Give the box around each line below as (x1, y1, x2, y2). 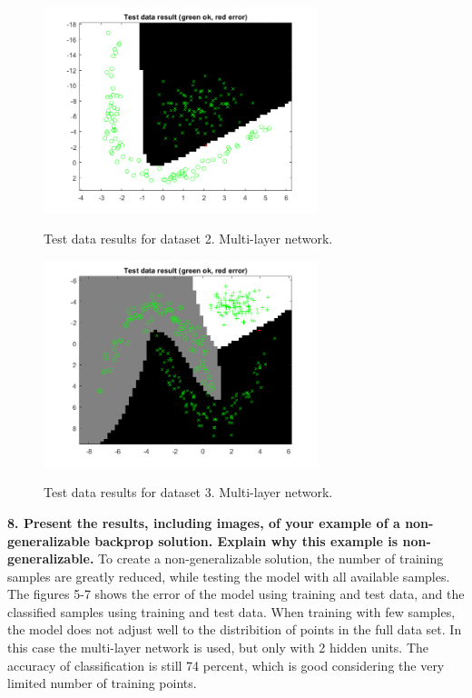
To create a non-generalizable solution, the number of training (98, 549, 444, 568)
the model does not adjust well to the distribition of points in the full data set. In (7, 620, 462, 639)
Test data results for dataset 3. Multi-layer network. (44, 483, 333, 502)
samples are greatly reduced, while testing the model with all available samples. (7, 566, 450, 585)
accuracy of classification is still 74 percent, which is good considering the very (7, 655, 445, 674)
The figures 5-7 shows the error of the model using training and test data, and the (7, 584, 465, 603)
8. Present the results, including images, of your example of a (7, 513, 400, 532)
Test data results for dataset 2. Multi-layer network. (44, 229, 333, 248)
